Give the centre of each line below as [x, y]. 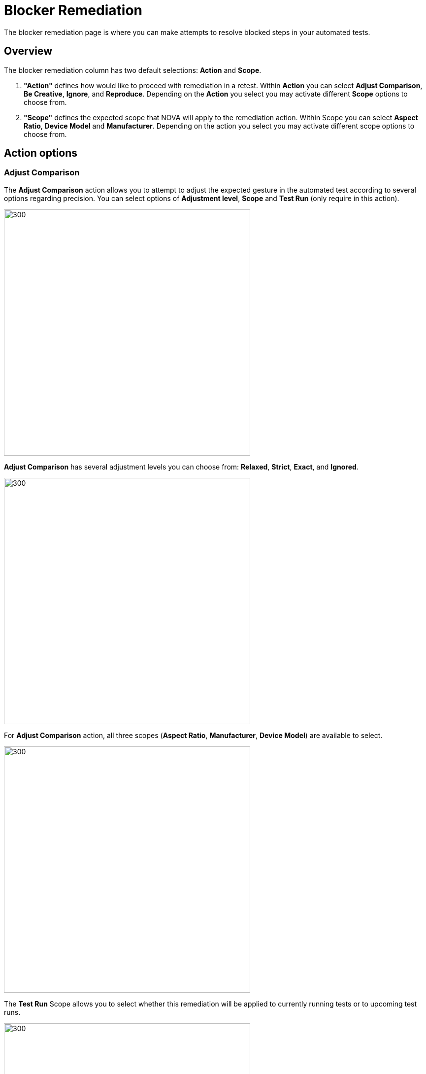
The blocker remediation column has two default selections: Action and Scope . [133, 70]
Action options [41, 153]
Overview [28, 51]
